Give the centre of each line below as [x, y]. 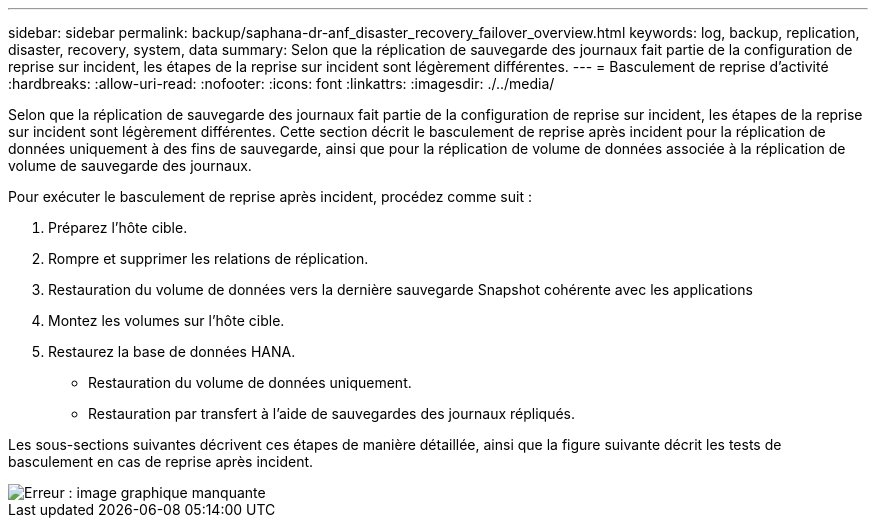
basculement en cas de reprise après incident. [161, 461]
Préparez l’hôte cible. [118, 227]
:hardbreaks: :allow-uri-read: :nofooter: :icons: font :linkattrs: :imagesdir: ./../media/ [281, 83]
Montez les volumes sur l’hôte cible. [166, 320]
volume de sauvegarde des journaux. [130, 165]
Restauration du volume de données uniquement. [250, 382]
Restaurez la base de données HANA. [172, 351]
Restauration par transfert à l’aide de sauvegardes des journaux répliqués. [332, 413]
